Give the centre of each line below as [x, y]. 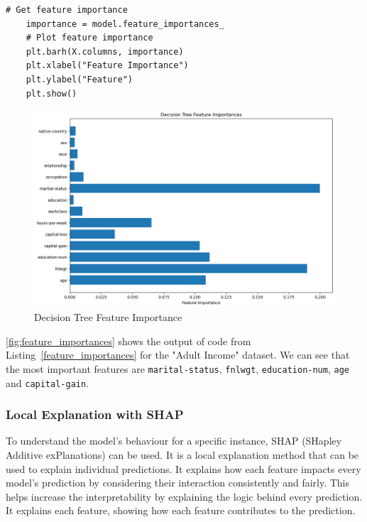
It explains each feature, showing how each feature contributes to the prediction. [181, 510]
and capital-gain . [48, 382]
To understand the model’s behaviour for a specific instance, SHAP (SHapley [174, 441]
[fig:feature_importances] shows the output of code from [128, 341]
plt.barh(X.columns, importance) [105, 51]
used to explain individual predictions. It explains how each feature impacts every [183, 468]
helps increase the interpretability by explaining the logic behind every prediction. [184, 496]
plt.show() [51, 93]
